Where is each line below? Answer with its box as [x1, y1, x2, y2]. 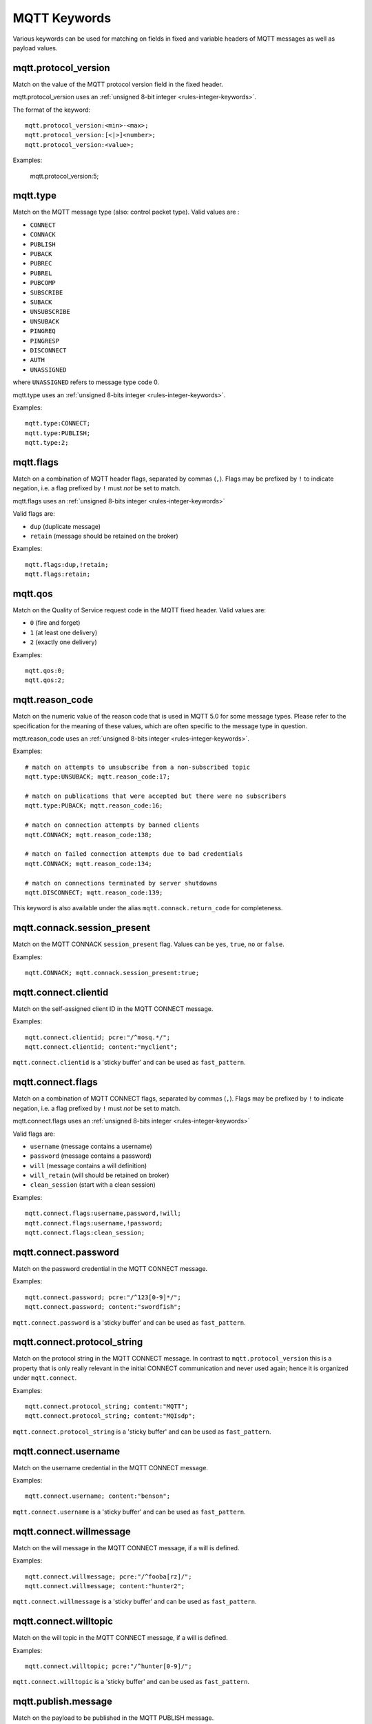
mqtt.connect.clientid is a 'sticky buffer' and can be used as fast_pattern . [12, 1059, 246, 1067]
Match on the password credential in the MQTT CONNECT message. [12, 1264, 208, 1272]
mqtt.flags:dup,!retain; [25, 561, 109, 568]
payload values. [12, 43, 58, 52]
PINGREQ [30, 328, 56, 335]
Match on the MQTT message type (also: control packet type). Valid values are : [12, 208, 240, 217]
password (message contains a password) [30, 1152, 152, 1160]
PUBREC [30, 259, 52, 268]
